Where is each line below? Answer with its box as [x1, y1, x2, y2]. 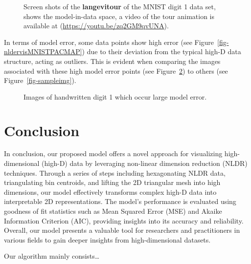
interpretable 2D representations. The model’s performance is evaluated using [4, 196, 236, 206]
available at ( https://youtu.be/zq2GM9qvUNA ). [23, 20, 169, 31]
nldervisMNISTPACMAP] [4, 46, 82, 57]
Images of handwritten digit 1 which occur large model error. [23, 91, 207, 102]
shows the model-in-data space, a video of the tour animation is [23, 11, 214, 21]
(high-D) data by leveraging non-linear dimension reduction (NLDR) [42, 158, 248, 168]
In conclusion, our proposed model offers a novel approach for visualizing [4, 148, 223, 159]
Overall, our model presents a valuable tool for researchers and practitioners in [4, 225, 240, 235]
